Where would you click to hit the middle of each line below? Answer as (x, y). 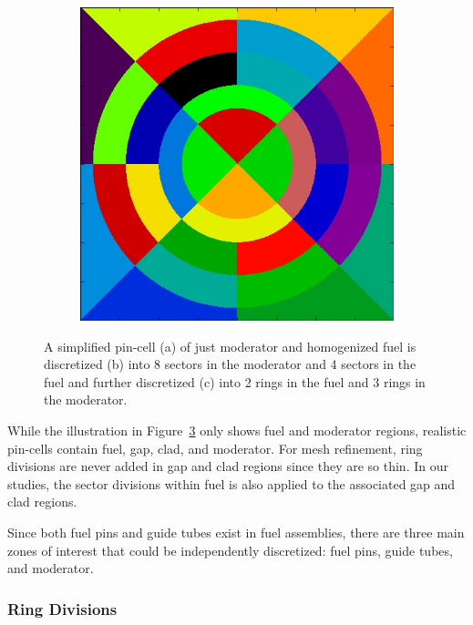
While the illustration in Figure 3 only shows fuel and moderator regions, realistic (237, 430)
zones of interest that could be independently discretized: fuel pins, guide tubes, (230, 550)
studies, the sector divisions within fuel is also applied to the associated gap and (231, 483)
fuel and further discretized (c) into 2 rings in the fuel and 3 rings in (235, 381)
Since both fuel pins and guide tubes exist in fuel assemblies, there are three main (236, 532)
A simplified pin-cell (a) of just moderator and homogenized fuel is (230, 346)
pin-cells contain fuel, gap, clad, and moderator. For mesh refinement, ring (215, 448)
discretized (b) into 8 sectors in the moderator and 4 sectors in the (230, 364)
